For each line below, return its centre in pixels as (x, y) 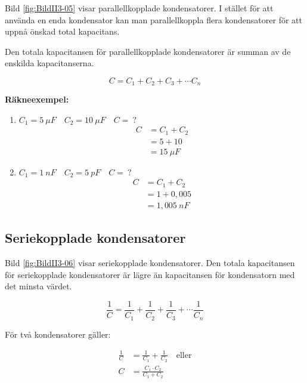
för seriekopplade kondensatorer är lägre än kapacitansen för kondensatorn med (150, 274)
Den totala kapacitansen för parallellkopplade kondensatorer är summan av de (148, 51)
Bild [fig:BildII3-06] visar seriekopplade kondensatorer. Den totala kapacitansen (150, 263)
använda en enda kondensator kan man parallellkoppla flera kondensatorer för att (153, 19)
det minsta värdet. (38, 286)
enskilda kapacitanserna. (49, 63)
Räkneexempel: (37, 99)
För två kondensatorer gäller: (58, 334)
